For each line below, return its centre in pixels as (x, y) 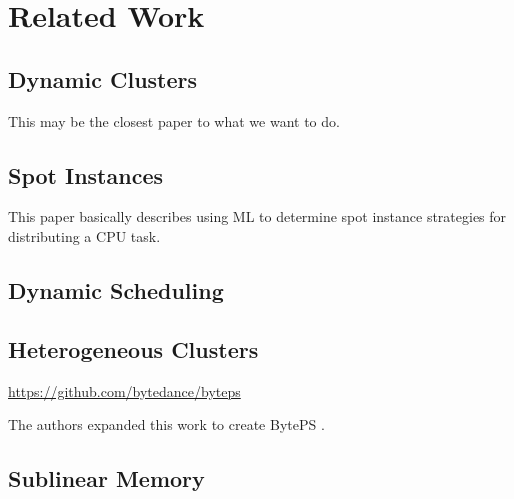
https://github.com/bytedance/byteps (124, 390)
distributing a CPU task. (84, 235)
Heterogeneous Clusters (133, 348)
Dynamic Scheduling (116, 289)
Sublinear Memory (106, 478)
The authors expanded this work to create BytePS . (166, 424)
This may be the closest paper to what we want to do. (174, 120)
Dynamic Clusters (103, 78)
